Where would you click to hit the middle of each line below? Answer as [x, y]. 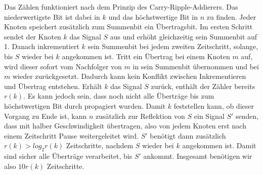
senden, [247, 116]
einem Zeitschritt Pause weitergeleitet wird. [72, 135]
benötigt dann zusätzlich [188, 135]
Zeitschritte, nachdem [100, 145]
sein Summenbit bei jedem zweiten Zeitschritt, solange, [173, 46]
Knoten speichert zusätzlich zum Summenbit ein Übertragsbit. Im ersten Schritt [128, 27]
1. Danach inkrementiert [42, 46]
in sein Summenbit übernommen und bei [196, 66]
